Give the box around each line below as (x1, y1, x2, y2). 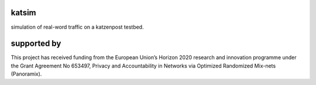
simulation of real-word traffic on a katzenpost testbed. (11, 23, 144, 30)
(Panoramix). (11, 70, 42, 77)
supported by (11, 39, 61, 49)
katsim (11, 8, 36, 18)
